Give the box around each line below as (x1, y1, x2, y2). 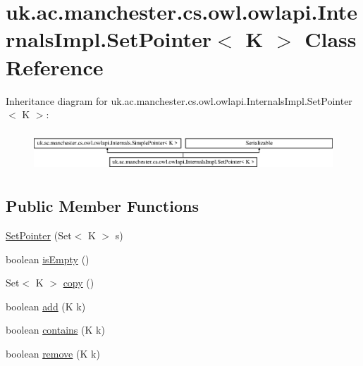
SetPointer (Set (6, 227, 72, 242)
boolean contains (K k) (6, 322, 105, 337)
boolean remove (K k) (6, 346, 100, 360)
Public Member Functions (6, 195, 199, 217)
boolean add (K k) (6, 298, 86, 313)
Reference (6, 52, 104, 81)
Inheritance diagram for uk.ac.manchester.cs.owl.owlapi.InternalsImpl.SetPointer (6, 93, 352, 108)
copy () (63, 275, 94, 290)
